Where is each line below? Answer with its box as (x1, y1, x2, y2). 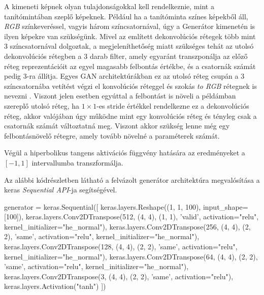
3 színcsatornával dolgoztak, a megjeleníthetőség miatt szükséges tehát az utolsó (4, 41, 254, 51)
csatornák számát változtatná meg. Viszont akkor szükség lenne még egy (4, 120, 230, 131)
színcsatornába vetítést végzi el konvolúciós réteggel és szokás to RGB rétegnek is (4, 80, 257, 91)
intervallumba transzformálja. (31, 157, 123, 168)
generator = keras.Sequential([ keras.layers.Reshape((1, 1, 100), (4, 201, 201, 212)
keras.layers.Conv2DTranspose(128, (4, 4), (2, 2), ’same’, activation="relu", (4, 241, 238, 252)
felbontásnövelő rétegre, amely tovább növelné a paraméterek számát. (4, 130, 220, 141)
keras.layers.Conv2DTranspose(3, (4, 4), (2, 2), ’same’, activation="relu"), (4, 271, 234, 281)
